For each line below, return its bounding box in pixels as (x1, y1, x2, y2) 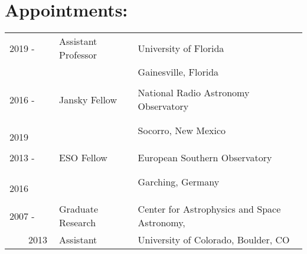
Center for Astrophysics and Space (138, 202, 281, 216)
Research (59, 216, 96, 230)
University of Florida (138, 41, 224, 55)
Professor (59, 48, 97, 62)
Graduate (59, 202, 99, 216)
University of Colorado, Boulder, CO (138, 233, 290, 247)
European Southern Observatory (138, 151, 272, 165)
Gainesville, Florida (138, 65, 219, 79)
